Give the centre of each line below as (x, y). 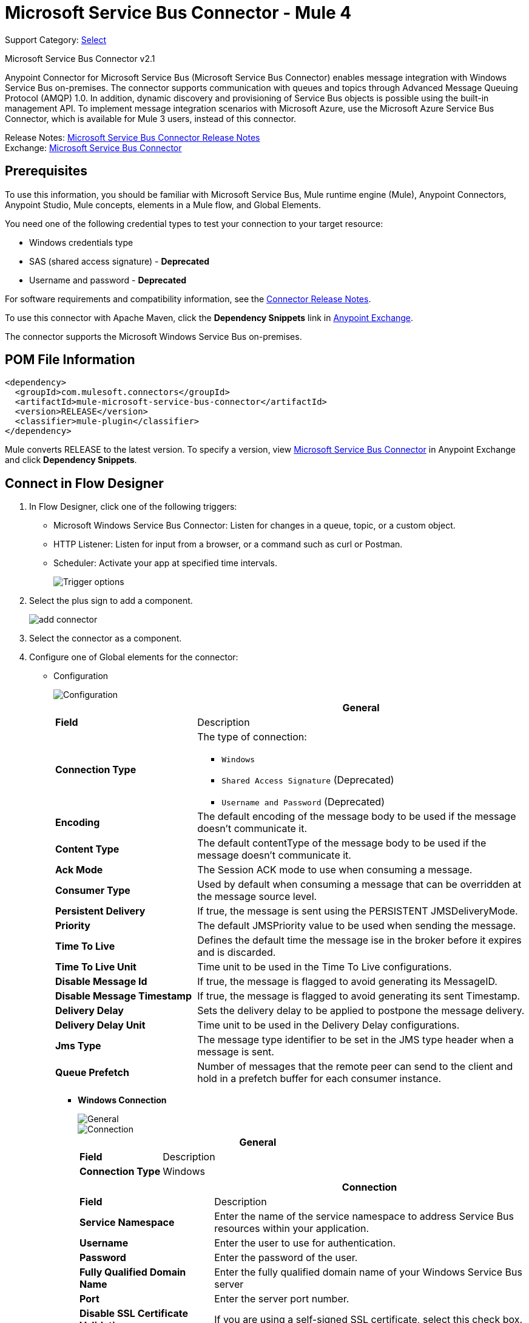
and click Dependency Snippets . (71, 460)
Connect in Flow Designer (84, 483)
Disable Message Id (101, 982)
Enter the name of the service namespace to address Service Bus (364, 1216)
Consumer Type (93, 891)
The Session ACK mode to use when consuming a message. (335, 870)
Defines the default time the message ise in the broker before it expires (359, 940)
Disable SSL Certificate (134, 1314)
